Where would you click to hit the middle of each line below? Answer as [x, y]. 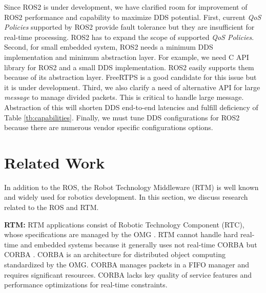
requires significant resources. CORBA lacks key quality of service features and [128, 274]
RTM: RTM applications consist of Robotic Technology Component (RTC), [124, 224]
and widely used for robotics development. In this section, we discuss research [126, 197]
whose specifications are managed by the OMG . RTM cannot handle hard [121, 234]
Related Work [55, 162]
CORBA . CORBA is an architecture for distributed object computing [115, 254]
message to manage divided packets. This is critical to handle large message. [124, 97]
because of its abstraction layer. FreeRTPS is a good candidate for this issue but [130, 77]
